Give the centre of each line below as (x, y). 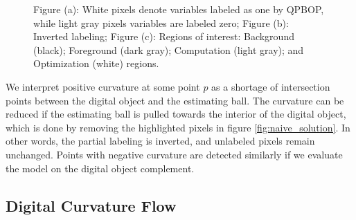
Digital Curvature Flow (91, 205)
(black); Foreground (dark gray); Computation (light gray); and (169, 49)
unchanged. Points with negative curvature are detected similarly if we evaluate (174, 154)
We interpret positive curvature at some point (103, 86)
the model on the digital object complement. (100, 168)
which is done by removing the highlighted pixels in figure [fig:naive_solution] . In (178, 127)
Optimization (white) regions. (96, 63)
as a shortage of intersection (271, 86)
